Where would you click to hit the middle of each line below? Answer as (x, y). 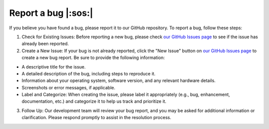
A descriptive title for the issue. (54, 66)
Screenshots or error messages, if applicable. (68, 87)
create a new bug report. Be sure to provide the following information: (93, 58)
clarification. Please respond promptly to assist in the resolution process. (96, 118)
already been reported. (45, 44)
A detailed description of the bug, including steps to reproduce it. (89, 73)
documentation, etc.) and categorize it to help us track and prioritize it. (94, 101)
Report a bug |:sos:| (51, 13)
